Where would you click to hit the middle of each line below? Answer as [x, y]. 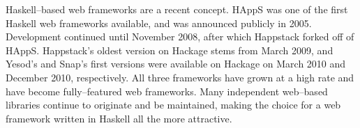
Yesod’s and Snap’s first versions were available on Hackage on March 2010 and [176, 64]
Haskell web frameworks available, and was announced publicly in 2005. [159, 23]
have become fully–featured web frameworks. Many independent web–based [167, 91]
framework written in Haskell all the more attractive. [119, 118]
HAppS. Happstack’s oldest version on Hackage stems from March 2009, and [170, 50]
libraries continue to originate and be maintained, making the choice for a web [173, 105]
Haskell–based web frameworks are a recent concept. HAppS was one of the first [177, 9]
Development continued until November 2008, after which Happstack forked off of [180, 37]
